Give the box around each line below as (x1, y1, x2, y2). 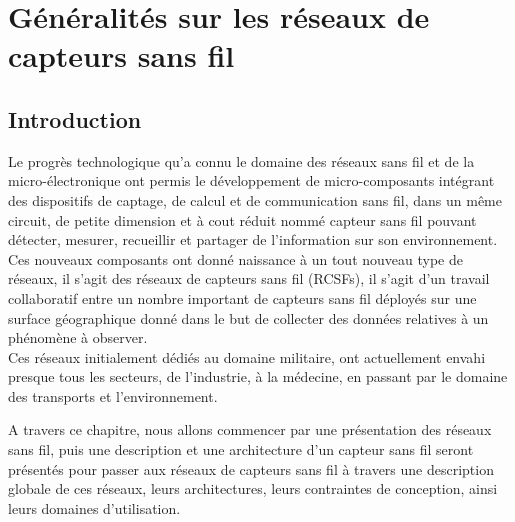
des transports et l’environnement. (8, 385, 218, 406)
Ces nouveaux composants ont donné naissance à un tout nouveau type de (8, 248, 463, 269)
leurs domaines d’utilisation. (8, 497, 181, 518)
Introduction (8, 103, 142, 134)
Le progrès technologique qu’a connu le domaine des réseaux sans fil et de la (8, 150, 475, 171)
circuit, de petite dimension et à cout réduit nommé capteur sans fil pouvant (8, 209, 477, 230)
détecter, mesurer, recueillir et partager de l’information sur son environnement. (8, 229, 498, 250)
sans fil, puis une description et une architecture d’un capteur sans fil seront (8, 439, 474, 460)
